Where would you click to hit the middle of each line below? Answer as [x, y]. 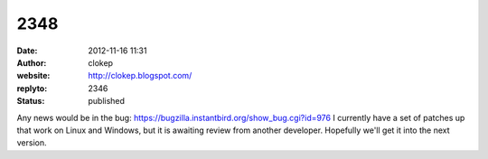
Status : [31, 101]
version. [32, 143]
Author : [32, 62]
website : [33, 76]
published [107, 101]
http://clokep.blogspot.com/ [140, 76]
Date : [27, 51]
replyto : [32, 88]
